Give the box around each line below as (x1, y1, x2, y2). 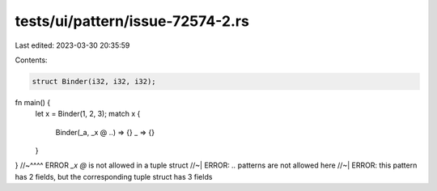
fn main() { (15, 97, 51, 107)
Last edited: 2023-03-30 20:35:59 (15, 40, 130, 50)
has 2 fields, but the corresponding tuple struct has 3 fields (15, 172, 213, 181)
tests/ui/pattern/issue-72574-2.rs (15, 12, 250, 30)
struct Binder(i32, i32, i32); (32, 77, 157, 86)
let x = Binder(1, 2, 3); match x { (35, 109, 141, 119)
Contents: (15, 55, 48, 65)
